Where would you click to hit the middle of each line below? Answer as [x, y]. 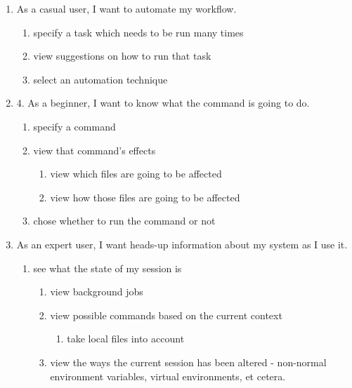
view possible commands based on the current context [166, 315]
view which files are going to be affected [136, 174]
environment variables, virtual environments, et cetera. [168, 376]
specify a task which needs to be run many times [138, 32]
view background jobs [97, 292]
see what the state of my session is [107, 268]
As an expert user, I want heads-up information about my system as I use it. [182, 244]
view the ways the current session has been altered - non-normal [188, 362]
